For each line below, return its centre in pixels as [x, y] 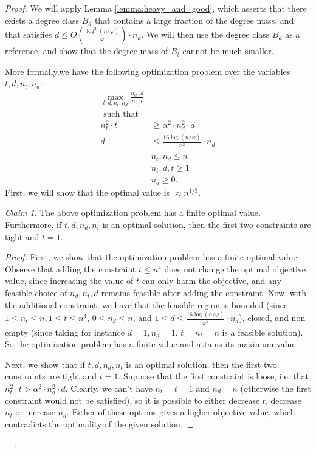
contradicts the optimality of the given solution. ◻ [100, 424]
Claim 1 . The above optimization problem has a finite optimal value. [133, 213]
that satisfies [29, 34]
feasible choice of [36, 292]
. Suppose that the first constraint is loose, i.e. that [214, 376]
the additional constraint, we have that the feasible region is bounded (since [146, 304]
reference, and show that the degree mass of [87, 51]
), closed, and [264, 318]
